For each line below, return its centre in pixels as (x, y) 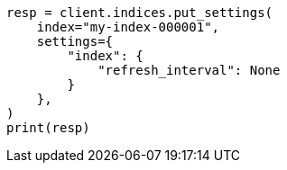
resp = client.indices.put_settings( (140, 13)
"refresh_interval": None (189, 70)
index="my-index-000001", (128, 27)
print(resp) (48, 128)
